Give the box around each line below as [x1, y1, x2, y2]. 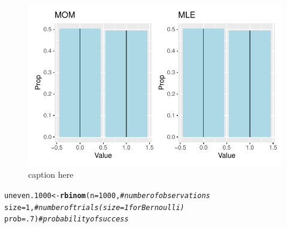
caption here [28, 168, 74, 181]
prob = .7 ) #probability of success [4, 215, 129, 224]
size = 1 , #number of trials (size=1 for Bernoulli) [4, 203, 185, 212]
